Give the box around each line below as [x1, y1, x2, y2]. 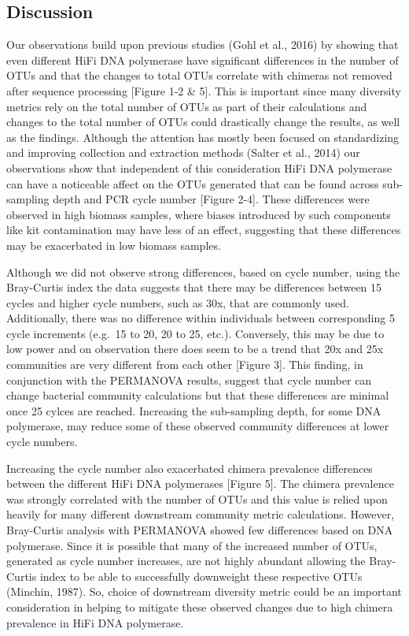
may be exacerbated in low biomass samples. [6, 236, 221, 253]
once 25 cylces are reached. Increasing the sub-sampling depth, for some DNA [6, 402, 381, 418]
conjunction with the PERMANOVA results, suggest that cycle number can [6, 371, 372, 388]
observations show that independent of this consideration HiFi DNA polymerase [6, 159, 392, 176]
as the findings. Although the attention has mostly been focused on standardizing [6, 128, 400, 145]
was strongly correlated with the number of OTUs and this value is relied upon [6, 490, 388, 507]
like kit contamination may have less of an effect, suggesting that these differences [6, 221, 401, 238]
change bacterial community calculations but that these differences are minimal [6, 387, 389, 404]
